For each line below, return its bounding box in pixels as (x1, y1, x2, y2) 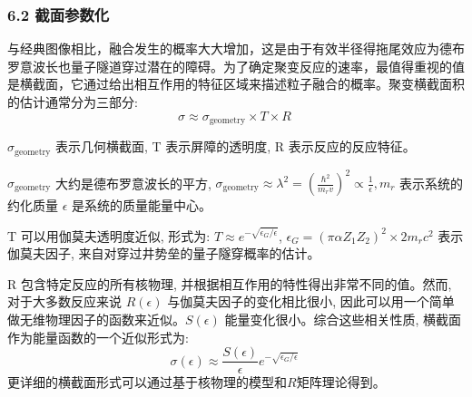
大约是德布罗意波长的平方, (54, 173, 211, 191)
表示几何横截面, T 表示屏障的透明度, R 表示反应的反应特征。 (54, 137, 416, 156)
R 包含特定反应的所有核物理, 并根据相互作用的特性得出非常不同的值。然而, (7, 274, 452, 293)
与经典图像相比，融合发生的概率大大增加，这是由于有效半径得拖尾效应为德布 (7, 39, 465, 58)
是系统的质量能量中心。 (72, 196, 212, 214)
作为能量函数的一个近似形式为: (7, 327, 189, 346)
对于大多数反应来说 (7, 292, 122, 311)
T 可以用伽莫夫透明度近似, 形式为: (7, 226, 211, 245)
